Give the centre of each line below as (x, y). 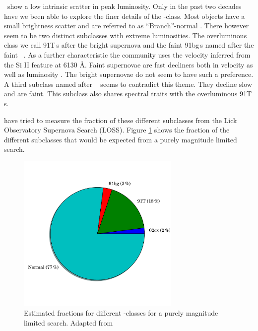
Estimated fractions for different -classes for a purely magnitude (121, 313)
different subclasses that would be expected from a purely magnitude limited (121, 139)
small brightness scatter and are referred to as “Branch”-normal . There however (127, 26)
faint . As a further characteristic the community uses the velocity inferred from (127, 54)
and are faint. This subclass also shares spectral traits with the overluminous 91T (128, 94)
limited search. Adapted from (68, 322)
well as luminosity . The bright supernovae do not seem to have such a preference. (129, 74)
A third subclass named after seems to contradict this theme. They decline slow (128, 84)
